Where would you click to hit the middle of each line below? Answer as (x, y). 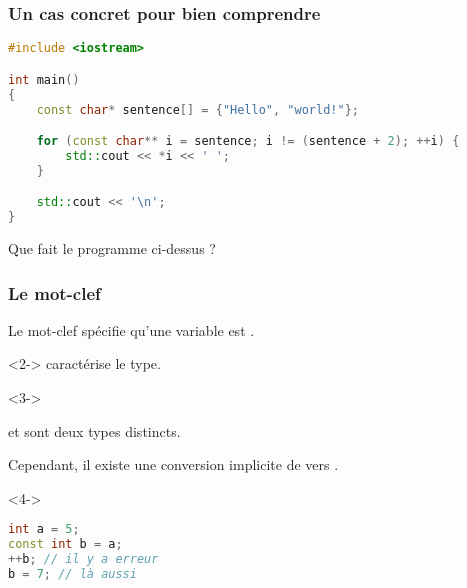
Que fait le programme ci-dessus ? (112, 248)
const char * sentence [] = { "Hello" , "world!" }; (197, 109)
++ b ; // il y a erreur (83, 559)
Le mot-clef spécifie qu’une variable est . (131, 329)
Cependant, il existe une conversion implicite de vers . (173, 464)
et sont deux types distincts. (94, 430)
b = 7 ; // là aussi (72, 574)
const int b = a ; (65, 544)
